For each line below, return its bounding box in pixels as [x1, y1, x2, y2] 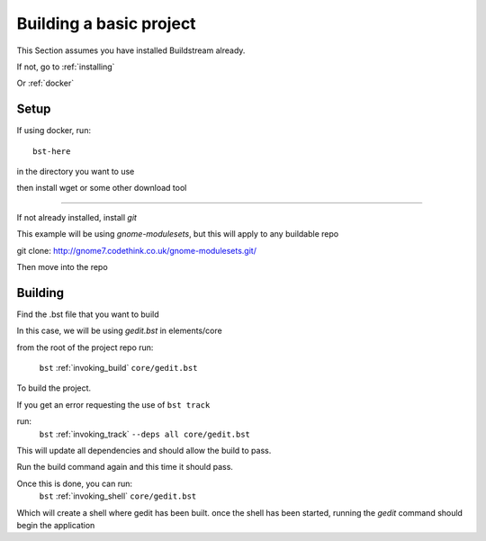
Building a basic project [16, 14, 197, 33]
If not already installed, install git [16, 212, 137, 222]
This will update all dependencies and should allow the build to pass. [16, 446, 272, 455]
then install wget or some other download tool [16, 183, 187, 194]
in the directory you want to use [16, 167, 135, 177]
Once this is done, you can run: [16, 478, 133, 489]
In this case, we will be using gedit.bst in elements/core [16, 325, 222, 337]
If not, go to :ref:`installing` [16, 61, 115, 72]
